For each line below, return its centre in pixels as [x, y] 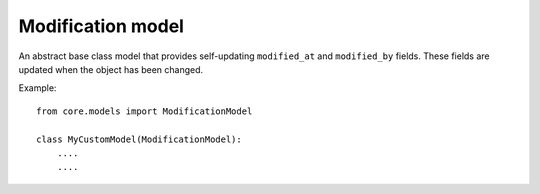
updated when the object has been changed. [111, 69]
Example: [37, 88]
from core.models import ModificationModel [144, 111]
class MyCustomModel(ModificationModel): [139, 139]
